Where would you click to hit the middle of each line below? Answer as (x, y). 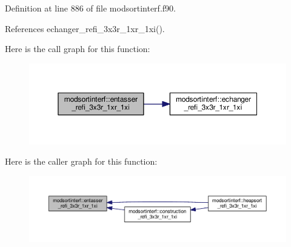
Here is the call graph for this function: (78, 49)
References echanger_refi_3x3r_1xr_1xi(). (85, 28)
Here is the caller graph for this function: (81, 161)
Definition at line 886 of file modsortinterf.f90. (90, 8)
